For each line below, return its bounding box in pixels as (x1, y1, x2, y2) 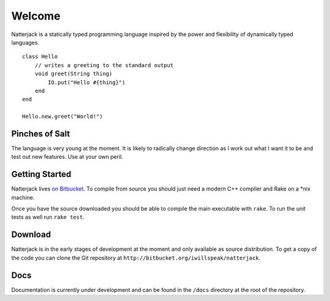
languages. (11, 38, 40, 46)
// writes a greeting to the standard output (34, 62, 174, 68)
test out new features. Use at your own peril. (11, 153, 123, 161)
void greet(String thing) (34, 70, 113, 78)
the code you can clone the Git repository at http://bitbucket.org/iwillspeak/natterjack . (11, 254, 261, 261)
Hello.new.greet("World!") (22, 113, 103, 120)
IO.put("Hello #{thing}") (48, 79, 125, 85)
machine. (11, 194, 35, 201)
